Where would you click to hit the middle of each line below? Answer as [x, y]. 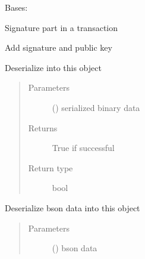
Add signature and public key [59, 47]
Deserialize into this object [53, 67]
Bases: [16, 7]
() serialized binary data [96, 107]
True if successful [83, 148]
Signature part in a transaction [62, 27]
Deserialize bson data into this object [72, 207]
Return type [51, 167]
